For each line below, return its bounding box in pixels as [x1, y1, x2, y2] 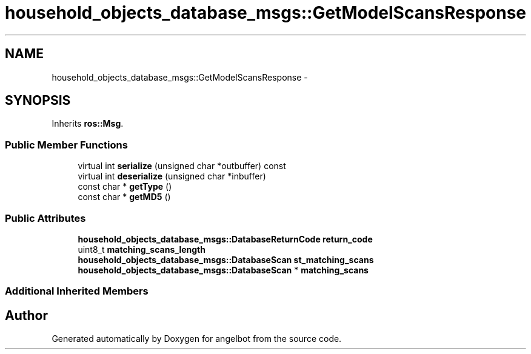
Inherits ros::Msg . [52, 118, 124, 129]
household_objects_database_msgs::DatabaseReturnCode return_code [78, 233, 373, 244]
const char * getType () [78, 181, 172, 192]
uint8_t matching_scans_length [78, 244, 205, 255]
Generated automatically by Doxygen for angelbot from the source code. [52, 333, 342, 344]
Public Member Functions [5, 138, 128, 151]
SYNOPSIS [5, 93, 71, 109]
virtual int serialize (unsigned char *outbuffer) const [78, 161, 286, 172]
